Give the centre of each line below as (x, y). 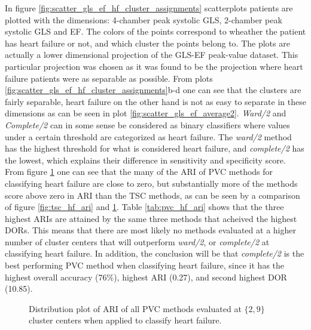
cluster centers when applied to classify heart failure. (125, 320)
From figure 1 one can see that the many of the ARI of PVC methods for (139, 172)
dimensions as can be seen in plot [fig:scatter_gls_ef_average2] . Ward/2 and (146, 113)
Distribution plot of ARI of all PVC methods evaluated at (135, 308)
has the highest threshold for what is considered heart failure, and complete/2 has (155, 148)
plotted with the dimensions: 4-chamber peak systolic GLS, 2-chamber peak (144, 19)
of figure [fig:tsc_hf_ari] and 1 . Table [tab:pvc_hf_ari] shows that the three (144, 207)
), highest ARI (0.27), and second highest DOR (200, 277)
